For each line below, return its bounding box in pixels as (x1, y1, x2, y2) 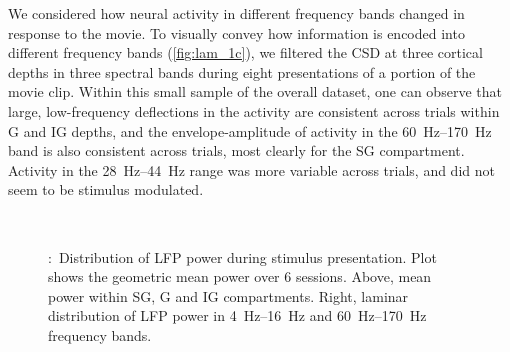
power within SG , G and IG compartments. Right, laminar (48, 285, 409, 306)
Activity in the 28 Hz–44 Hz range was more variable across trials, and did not (8, 159, 495, 180)
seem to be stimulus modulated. (8, 179, 204, 200)
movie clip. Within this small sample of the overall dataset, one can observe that (8, 81, 502, 102)
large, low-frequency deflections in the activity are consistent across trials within (8, 100, 500, 121)
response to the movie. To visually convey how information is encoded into (8, 22, 465, 43)
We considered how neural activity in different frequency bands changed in (8, 3, 465, 23)
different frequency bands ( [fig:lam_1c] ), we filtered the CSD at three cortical (8, 42, 483, 63)
